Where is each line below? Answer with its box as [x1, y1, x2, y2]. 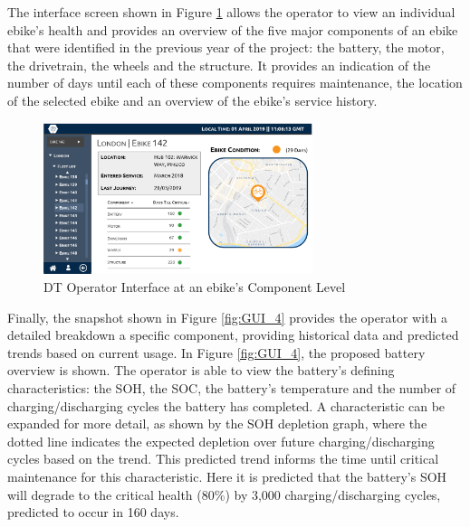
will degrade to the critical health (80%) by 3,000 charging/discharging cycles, [7, 485, 441, 503]
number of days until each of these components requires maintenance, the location [7, 73, 463, 92]
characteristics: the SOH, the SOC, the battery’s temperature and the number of [7, 378, 456, 397]
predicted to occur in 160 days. [7, 503, 179, 522]
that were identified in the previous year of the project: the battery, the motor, [7, 38, 445, 57]
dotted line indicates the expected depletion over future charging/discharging [7, 431, 435, 450]
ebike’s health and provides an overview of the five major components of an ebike [7, 20, 458, 39]
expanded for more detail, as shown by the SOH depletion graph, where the [7, 414, 427, 433]
